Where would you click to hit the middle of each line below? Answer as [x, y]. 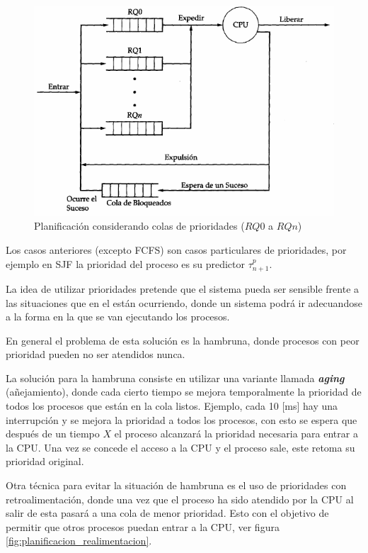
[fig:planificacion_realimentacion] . [79, 541]
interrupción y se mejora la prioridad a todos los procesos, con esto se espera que [182, 419]
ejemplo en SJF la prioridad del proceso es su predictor [125, 263]
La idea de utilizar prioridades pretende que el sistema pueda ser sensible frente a [183, 288]
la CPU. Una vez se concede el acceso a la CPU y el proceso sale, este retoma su [180, 447]
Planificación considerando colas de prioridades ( [139, 226]
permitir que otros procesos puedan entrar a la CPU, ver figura [143, 526]
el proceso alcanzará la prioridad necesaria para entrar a [236, 434]
